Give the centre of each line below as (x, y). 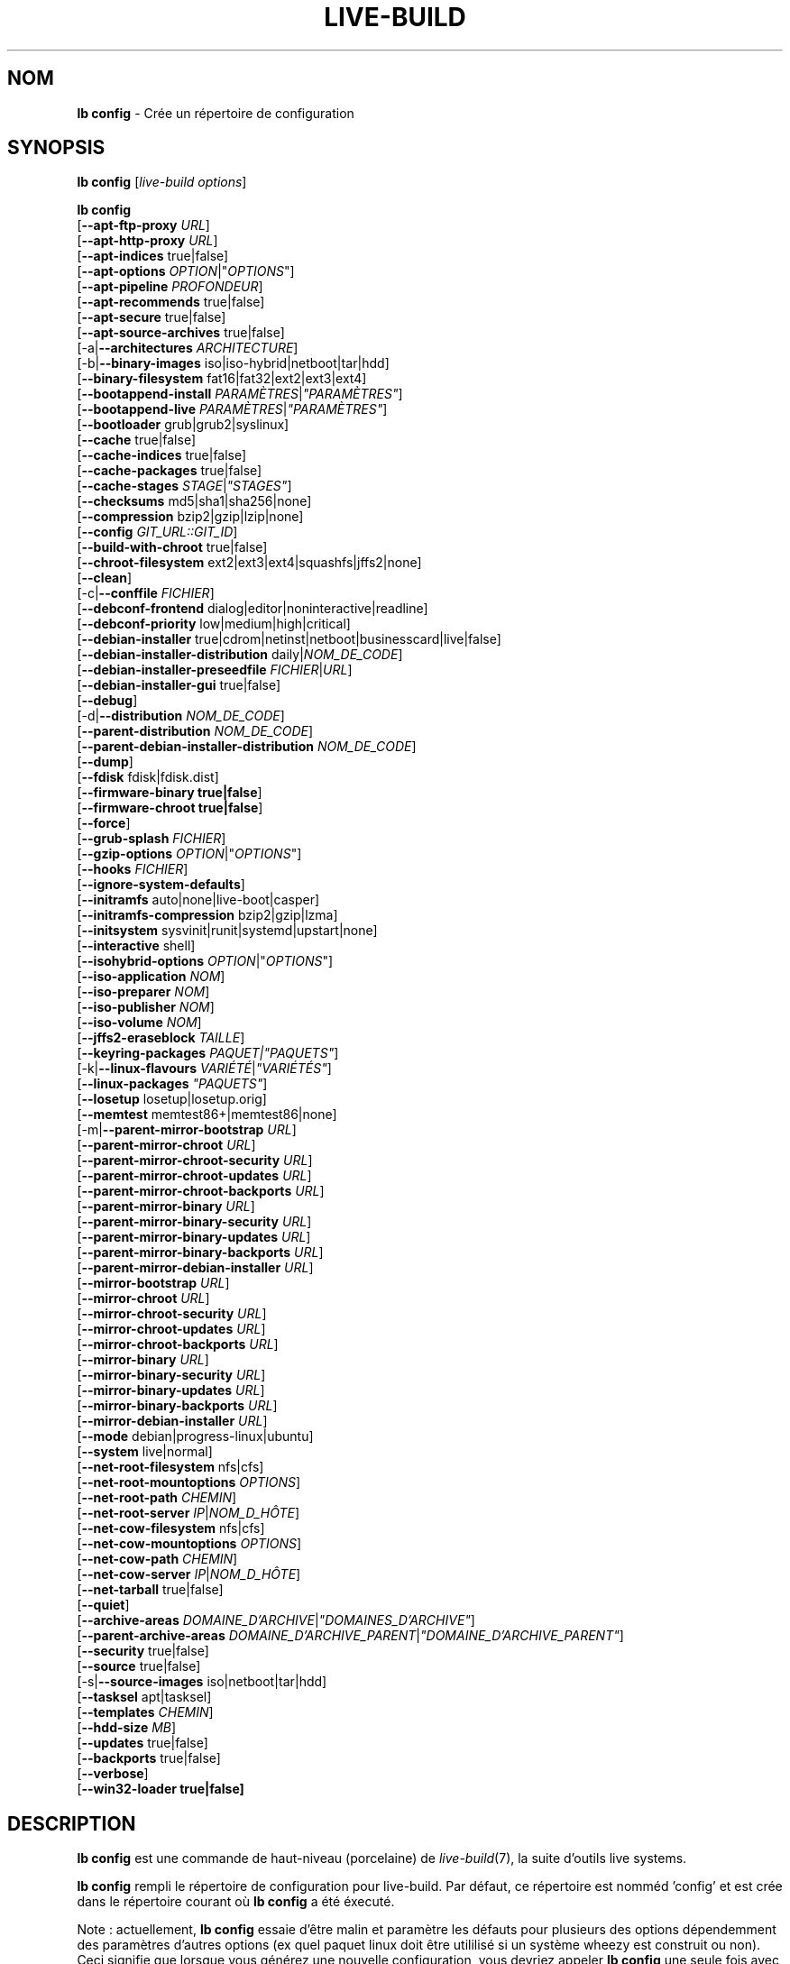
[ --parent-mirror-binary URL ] (166, 1207)
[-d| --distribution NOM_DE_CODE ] (181, 716)
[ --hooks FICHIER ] (133, 869)
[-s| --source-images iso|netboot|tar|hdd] (202, 1682)
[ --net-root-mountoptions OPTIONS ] (189, 1482)
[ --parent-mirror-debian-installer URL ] (195, 1268)
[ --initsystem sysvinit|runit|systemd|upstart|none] (227, 931)
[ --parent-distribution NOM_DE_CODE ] (195, 731)
